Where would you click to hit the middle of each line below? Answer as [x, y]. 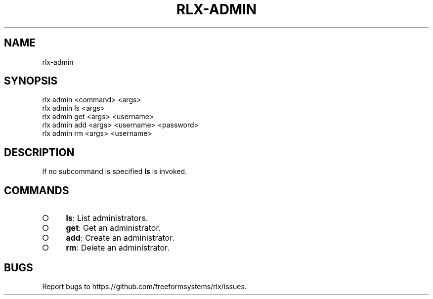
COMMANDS [37, 190]
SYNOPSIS [31, 81]
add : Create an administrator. [120, 238]
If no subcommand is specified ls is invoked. [115, 171]
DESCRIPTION [39, 152]
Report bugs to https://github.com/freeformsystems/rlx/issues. [144, 286]
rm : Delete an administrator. [118, 248]
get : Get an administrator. [113, 228]
